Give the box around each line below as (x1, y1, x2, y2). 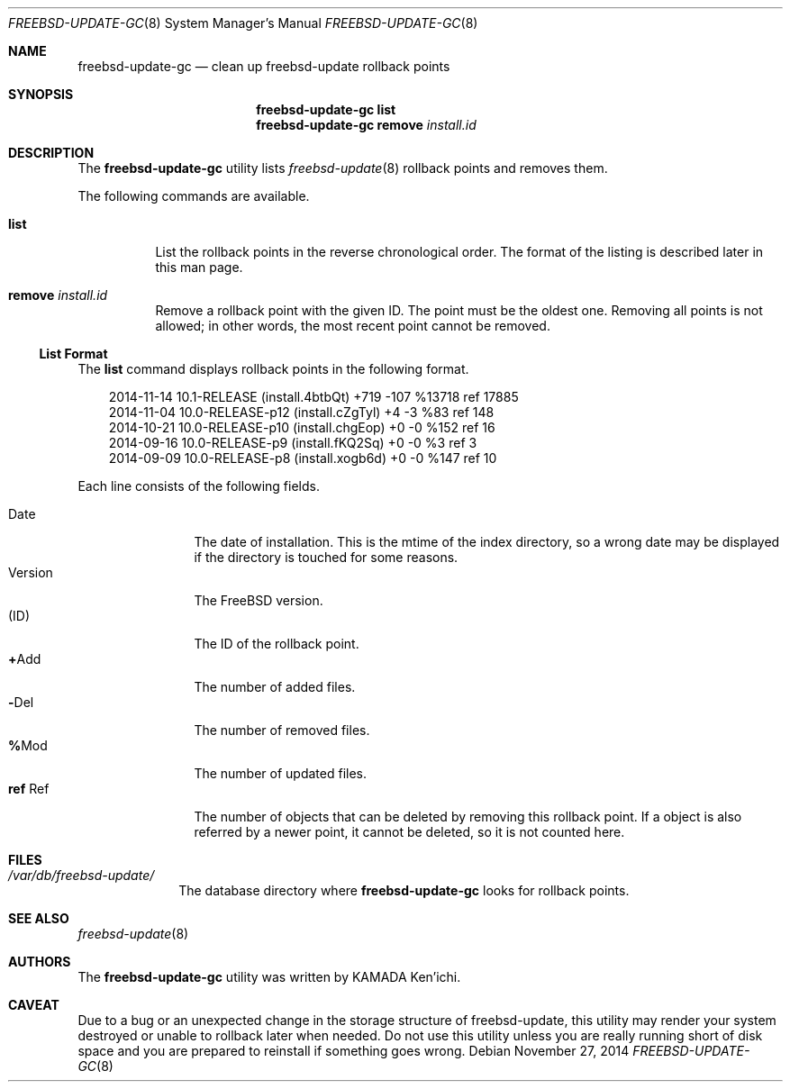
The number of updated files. (194, 766, 368, 781)
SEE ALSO (8, 911, 69, 926)
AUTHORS (8, 954, 71, 969)
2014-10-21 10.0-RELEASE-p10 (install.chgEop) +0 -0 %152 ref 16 (108, 420, 495, 435)
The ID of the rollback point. (194, 636, 359, 651)
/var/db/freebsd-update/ (8, 867, 155, 883)
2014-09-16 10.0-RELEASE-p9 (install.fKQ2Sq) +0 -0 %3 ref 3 (108, 435, 477, 450)
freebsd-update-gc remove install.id (256, 117, 477, 132)
